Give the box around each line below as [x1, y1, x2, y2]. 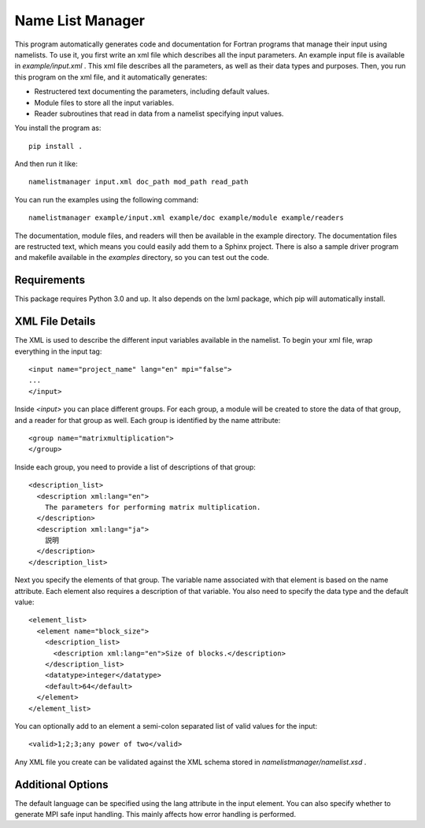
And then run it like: [14, 159, 78, 169]
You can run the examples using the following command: [14, 195, 199, 204]
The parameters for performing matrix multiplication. [44, 503, 261, 511]
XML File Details [14, 315, 96, 329]
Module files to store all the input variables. [34, 98, 175, 107]
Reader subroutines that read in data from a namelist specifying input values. [34, 109, 284, 118]
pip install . [28, 142, 83, 150]
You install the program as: [14, 123, 102, 133]
